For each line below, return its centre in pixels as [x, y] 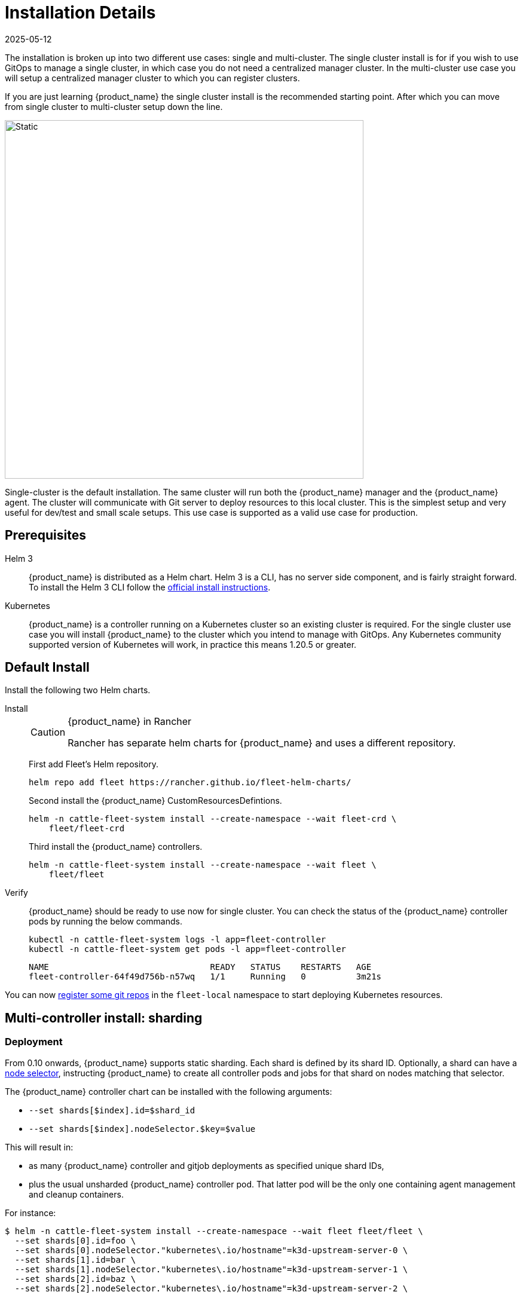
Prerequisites [45, 535]
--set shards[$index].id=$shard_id [112, 1110]
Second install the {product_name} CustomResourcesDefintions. [155, 801]
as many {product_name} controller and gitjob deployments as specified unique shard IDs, [207, 1165]
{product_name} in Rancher [130, 722]
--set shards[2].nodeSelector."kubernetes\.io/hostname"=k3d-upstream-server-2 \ [211, 1288]
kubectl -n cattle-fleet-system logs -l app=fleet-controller [178, 940]
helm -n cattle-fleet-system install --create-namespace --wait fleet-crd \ [213, 819]
